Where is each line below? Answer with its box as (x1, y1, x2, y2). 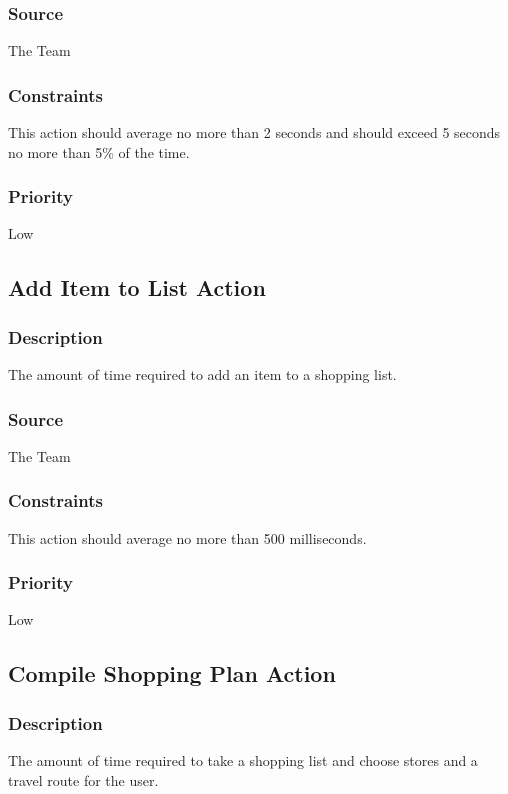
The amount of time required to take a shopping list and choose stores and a (8, 750, 478, 771)
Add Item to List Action (8, 272, 266, 303)
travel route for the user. (8, 769, 159, 790)
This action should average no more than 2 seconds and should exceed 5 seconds (8, 122, 501, 143)
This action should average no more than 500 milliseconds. (8, 527, 367, 548)
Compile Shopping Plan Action (8, 658, 336, 689)
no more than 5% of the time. (8, 141, 190, 162)
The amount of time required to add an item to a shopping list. (8, 364, 397, 385)
